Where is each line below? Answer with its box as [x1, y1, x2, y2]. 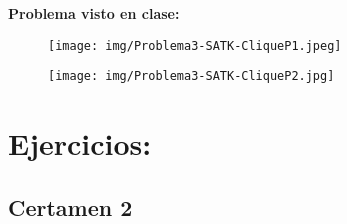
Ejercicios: [8, 123, 152, 164]
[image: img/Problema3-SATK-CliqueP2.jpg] [48, 69, 335, 84]
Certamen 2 [8, 191, 133, 222]
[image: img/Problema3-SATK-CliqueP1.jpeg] [48, 38, 342, 53]
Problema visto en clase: [8, 3, 180, 23]
